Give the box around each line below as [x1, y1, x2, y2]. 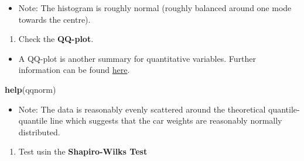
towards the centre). [18, 13, 91, 25]
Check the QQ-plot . [18, 33, 94, 45]
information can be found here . [18, 64, 130, 76]
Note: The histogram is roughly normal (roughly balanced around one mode [18, 2, 292, 13]
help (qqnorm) [5, 83, 56, 95]
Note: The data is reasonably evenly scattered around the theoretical [18, 103, 266, 115]
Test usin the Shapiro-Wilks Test [18, 145, 148, 157]
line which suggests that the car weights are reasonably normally [50, 114, 282, 127]
